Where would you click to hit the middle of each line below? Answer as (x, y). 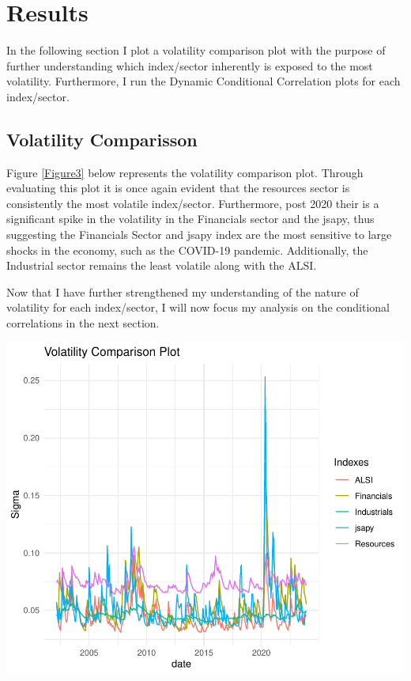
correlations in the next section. (83, 323)
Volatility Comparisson (102, 139)
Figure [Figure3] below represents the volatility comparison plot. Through (185, 172)
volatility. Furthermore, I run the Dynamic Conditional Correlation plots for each (204, 81)
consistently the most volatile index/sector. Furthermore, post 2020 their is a (193, 203)
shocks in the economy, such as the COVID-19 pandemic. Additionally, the (187, 250)
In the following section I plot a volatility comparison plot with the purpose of (196, 50)
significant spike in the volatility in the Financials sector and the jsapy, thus (190, 219)
